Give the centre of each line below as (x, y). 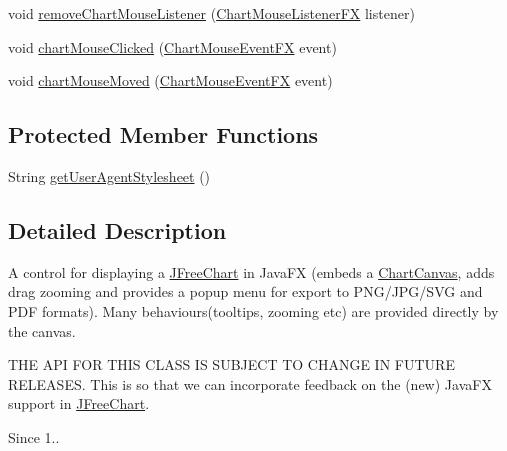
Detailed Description (117, 229)
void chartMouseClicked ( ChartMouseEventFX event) (172, 46)
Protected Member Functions (163, 134)
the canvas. (42, 330)
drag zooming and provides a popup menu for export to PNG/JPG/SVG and (245, 291)
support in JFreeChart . (79, 403)
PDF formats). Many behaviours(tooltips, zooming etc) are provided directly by (253, 310)
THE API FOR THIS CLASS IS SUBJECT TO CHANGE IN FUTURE (231, 364)
